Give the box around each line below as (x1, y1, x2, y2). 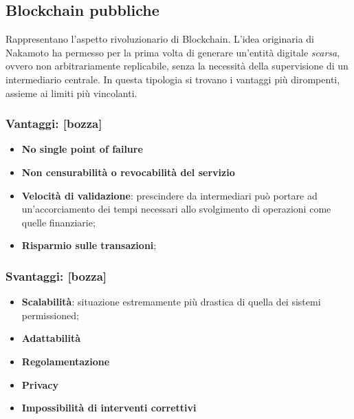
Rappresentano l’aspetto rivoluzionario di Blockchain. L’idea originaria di (5, 32, 314, 46)
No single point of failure (21, 142, 143, 156)
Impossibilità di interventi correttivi (21, 400, 197, 415)
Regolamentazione (21, 354, 110, 368)
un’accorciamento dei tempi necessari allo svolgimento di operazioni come (21, 202, 331, 216)
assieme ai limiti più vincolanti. (5, 85, 137, 100)
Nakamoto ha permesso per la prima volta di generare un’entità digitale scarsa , (5, 45, 340, 59)
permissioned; (21, 308, 79, 322)
